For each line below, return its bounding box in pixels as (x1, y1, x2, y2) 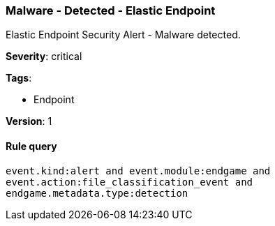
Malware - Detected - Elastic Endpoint (6, 3, 216, 17)
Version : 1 (6, 115, 52, 128)
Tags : (6, 72, 32, 84)
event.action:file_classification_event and (6, 176, 253, 188)
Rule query (6, 140, 57, 152)
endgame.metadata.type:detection (6, 187, 188, 199)
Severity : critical (6, 50, 82, 63)
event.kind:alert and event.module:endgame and (6, 165, 271, 176)
